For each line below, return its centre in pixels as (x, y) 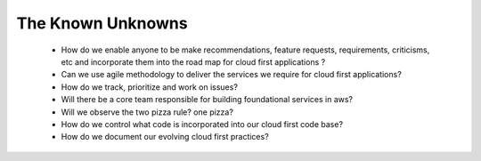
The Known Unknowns (102, 23)
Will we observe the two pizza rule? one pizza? (147, 112)
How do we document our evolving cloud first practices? (165, 137)
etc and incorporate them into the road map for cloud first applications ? (193, 61)
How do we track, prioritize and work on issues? (149, 87)
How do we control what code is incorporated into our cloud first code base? (202, 124)
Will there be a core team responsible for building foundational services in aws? (207, 100)
